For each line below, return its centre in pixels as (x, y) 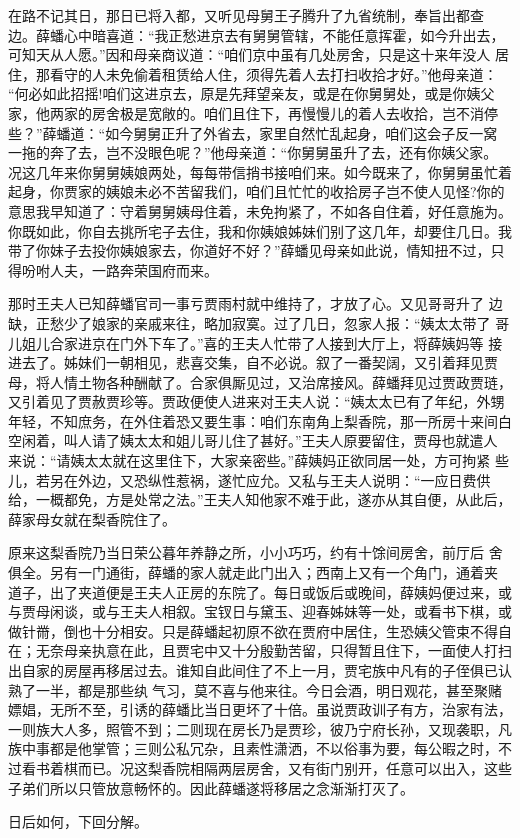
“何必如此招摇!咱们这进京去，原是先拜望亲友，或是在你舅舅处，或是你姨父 (251, 93)
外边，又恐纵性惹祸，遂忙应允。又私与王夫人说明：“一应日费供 (284, 479)
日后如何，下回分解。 (78, 821)
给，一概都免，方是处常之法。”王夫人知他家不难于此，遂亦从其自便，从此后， (260, 499)
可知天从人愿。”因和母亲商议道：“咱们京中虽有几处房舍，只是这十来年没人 (249, 54)
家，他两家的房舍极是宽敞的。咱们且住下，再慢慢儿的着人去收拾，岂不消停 (253, 112)
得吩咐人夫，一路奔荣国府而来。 (113, 269)
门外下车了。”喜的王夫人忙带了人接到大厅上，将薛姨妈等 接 (311, 342)
